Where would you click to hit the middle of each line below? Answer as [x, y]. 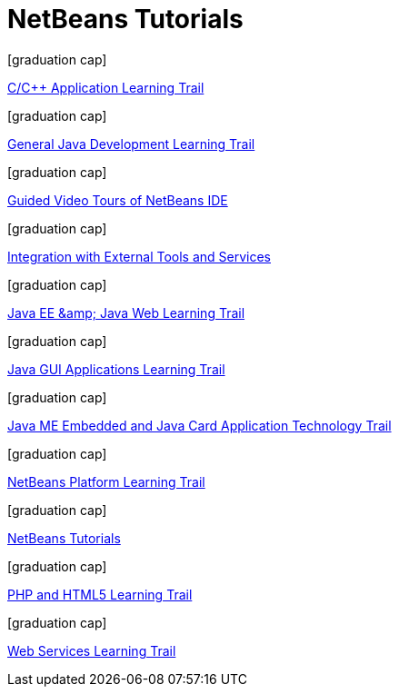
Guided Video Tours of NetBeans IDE [118, 200]
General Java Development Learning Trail [131, 144]
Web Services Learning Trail [92, 650]
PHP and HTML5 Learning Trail [100, 594]
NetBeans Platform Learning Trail [106, 481]
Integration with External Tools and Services [139, 256]
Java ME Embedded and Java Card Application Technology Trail [199, 425]
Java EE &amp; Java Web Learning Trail [126, 312]
